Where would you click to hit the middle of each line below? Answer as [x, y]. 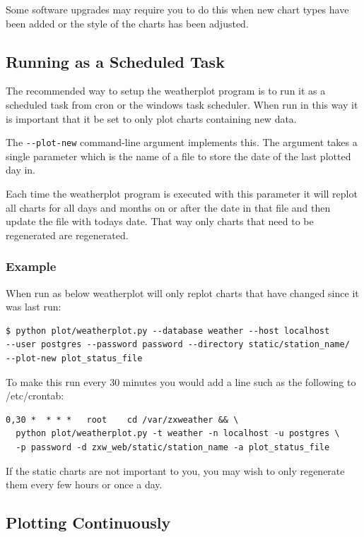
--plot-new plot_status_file [74, 358]
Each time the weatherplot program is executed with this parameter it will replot [182, 194]
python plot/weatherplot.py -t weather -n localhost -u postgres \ [178, 434]
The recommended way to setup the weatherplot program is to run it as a [166, 91]
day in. [21, 170]
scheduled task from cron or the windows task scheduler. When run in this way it [182, 104]
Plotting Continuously [88, 523]
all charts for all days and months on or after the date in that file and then [168, 207]
